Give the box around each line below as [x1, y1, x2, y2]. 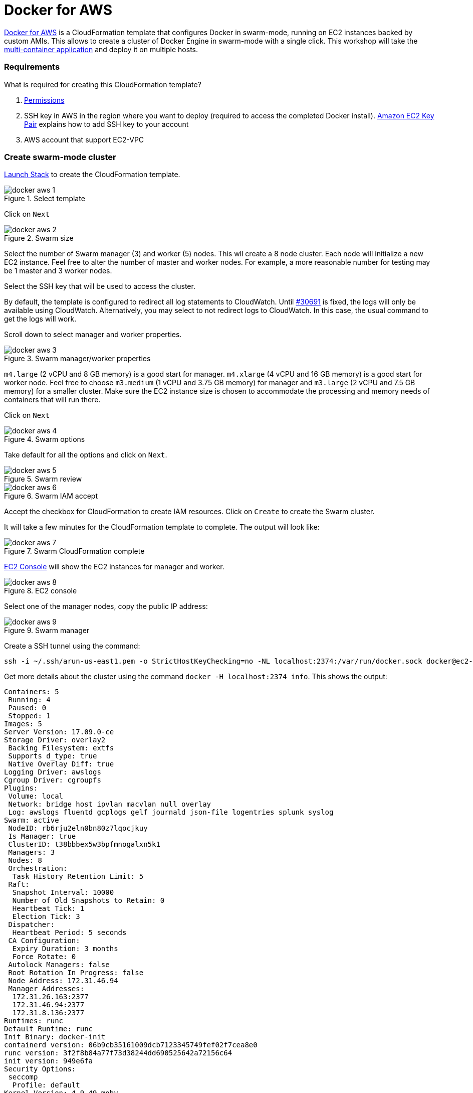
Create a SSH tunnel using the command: [4, 642, 140, 651]
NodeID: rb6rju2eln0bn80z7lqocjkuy [8, 824, 148, 833]
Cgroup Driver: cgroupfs [4, 776, 101, 785]
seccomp [8, 1073, 38, 1081]
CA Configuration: [8, 936, 80, 945]
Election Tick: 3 [12, 912, 80, 921]
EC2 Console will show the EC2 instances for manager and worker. [4, 562, 224, 571]
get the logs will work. [4, 315, 77, 324]
